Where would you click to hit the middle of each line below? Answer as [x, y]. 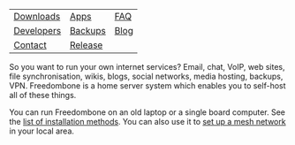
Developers [38, 31]
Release [86, 45]
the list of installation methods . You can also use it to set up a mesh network [147, 122]
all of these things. [43, 95]
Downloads [37, 16]
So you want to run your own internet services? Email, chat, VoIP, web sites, [147, 67]
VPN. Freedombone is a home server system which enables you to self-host [147, 86]
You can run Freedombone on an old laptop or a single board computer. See [147, 112]
